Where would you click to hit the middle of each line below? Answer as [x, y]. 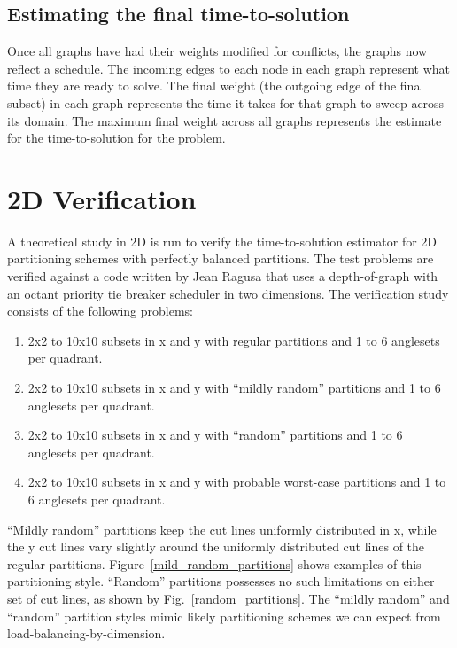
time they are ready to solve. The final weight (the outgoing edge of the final [216, 86]
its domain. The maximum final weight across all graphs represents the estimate [225, 120]
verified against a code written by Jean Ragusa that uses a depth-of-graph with [223, 276]
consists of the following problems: [100, 311]
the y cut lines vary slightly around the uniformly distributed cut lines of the [216, 547]
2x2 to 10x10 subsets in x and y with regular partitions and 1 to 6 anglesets [234, 340]
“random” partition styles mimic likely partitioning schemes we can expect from [224, 616]
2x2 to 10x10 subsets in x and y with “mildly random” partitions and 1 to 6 [234, 388]
